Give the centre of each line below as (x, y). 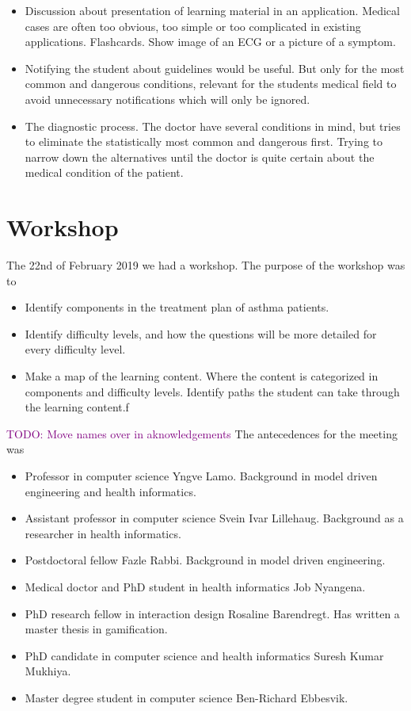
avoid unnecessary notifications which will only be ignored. (167, 99)
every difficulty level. (75, 349)
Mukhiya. (48, 671)
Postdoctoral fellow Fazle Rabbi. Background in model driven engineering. (205, 560)
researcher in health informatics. (103, 533)
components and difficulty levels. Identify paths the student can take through (212, 391)
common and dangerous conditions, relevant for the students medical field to (211, 84)
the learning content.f (77, 407)
